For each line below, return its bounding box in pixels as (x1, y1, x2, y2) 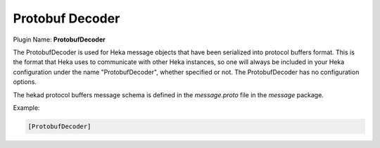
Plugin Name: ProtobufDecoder (13, 35, 106, 44)
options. (13, 78, 37, 86)
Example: (13, 103, 40, 112)
